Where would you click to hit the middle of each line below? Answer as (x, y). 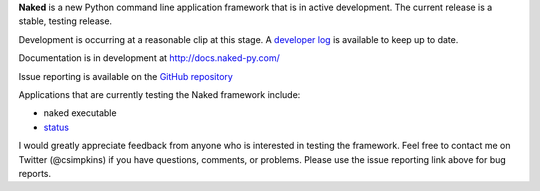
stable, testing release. (65, 21)
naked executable (80, 113)
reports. (35, 173)
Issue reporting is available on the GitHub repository (126, 76)
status (56, 127)
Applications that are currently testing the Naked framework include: (159, 94)
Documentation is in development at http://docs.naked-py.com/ (149, 58)
